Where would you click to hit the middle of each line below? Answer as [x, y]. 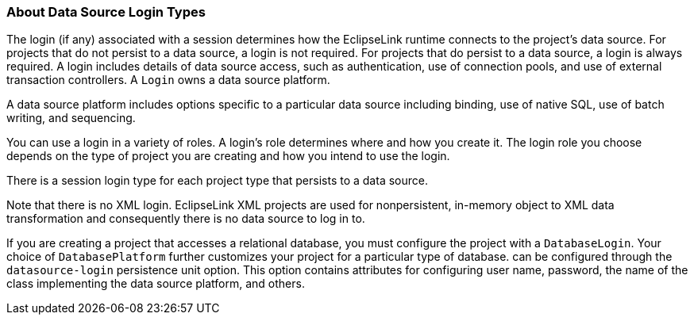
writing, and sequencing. [71, 118]
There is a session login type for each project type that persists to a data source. [217, 181]
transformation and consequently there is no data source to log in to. [186, 219]
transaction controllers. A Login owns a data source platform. [168, 80]
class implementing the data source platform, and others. [156, 284]
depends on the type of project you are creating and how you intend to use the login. [228, 156]
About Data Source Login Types [106, 12]
